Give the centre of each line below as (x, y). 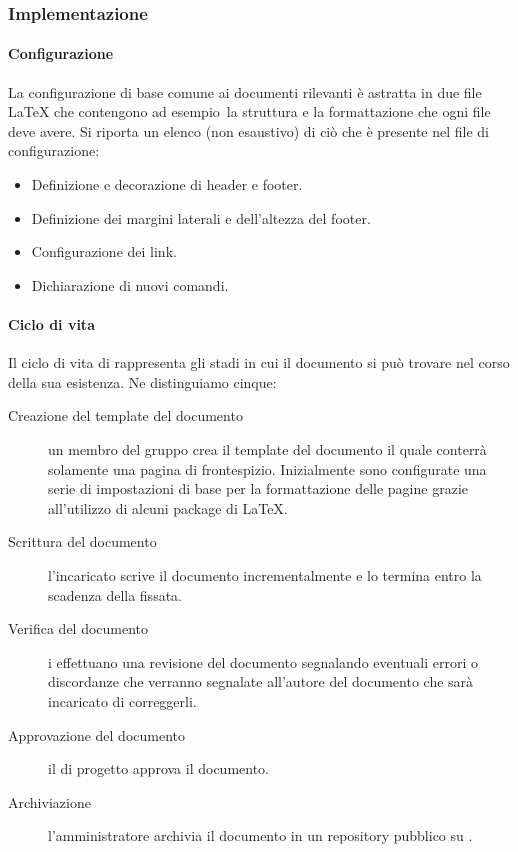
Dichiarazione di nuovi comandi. (130, 284)
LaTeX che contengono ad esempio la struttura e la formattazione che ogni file (249, 111)
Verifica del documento (78, 628)
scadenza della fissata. (115, 594)
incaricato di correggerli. (122, 700)
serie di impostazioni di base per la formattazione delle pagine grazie (258, 488)
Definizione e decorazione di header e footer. (167, 184)
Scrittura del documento (82, 541)
